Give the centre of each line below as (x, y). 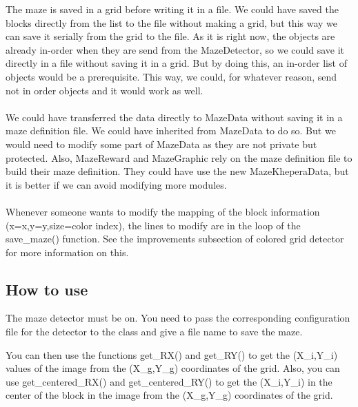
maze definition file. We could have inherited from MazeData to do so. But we (171, 131)
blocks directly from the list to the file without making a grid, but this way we (172, 22)
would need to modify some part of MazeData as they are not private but (161, 144)
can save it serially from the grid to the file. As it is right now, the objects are (170, 36)
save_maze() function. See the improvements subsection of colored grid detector (175, 239)
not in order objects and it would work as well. (105, 90)
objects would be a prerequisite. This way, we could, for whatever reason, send (171, 76)
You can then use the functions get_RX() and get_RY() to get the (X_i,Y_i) (172, 354)
